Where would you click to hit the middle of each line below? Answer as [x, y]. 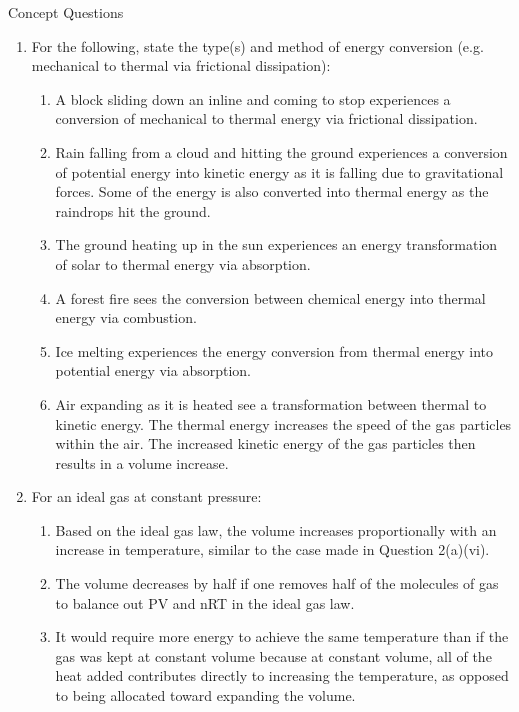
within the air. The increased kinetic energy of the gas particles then [265, 443]
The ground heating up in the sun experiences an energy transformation [276, 244]
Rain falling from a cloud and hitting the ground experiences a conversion [281, 151]
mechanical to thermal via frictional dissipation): [181, 65]
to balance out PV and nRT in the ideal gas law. [205, 602]
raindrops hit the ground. [133, 210]
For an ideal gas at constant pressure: [146, 496]
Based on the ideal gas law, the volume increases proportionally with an [276, 529]
